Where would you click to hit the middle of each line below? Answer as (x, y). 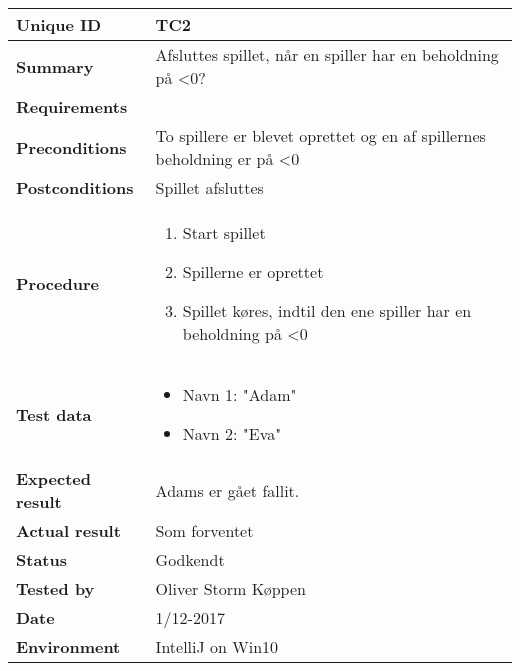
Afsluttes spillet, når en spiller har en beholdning (327, 54)
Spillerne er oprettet (253, 271)
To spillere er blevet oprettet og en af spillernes (320, 135)
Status (41, 559)
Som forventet (204, 530)
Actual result (68, 530)
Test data (54, 414)
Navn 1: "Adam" (239, 394)
